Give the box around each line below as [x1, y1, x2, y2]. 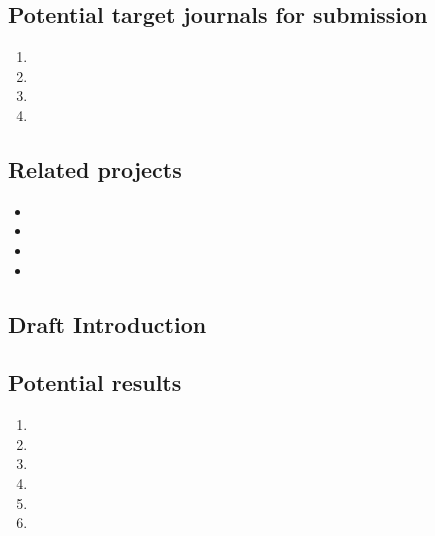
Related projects [8, 153, 182, 184]
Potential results [8, 367, 182, 398]
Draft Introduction [8, 308, 207, 339]
